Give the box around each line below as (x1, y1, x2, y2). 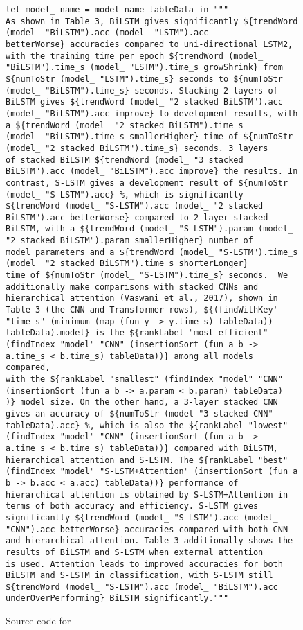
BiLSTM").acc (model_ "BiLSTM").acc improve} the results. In (6, 166, 298, 177)
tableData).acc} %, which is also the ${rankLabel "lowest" (6, 420, 288, 430)
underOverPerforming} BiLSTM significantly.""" (6, 593, 229, 604)
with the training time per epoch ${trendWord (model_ (6, 51, 264, 61)
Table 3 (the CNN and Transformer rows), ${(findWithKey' (6, 305, 278, 315)
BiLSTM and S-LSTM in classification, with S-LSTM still (6, 570, 273, 581)
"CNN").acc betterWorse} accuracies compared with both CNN (6, 524, 288, 534)
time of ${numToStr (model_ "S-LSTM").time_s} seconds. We (6, 270, 288, 281)
